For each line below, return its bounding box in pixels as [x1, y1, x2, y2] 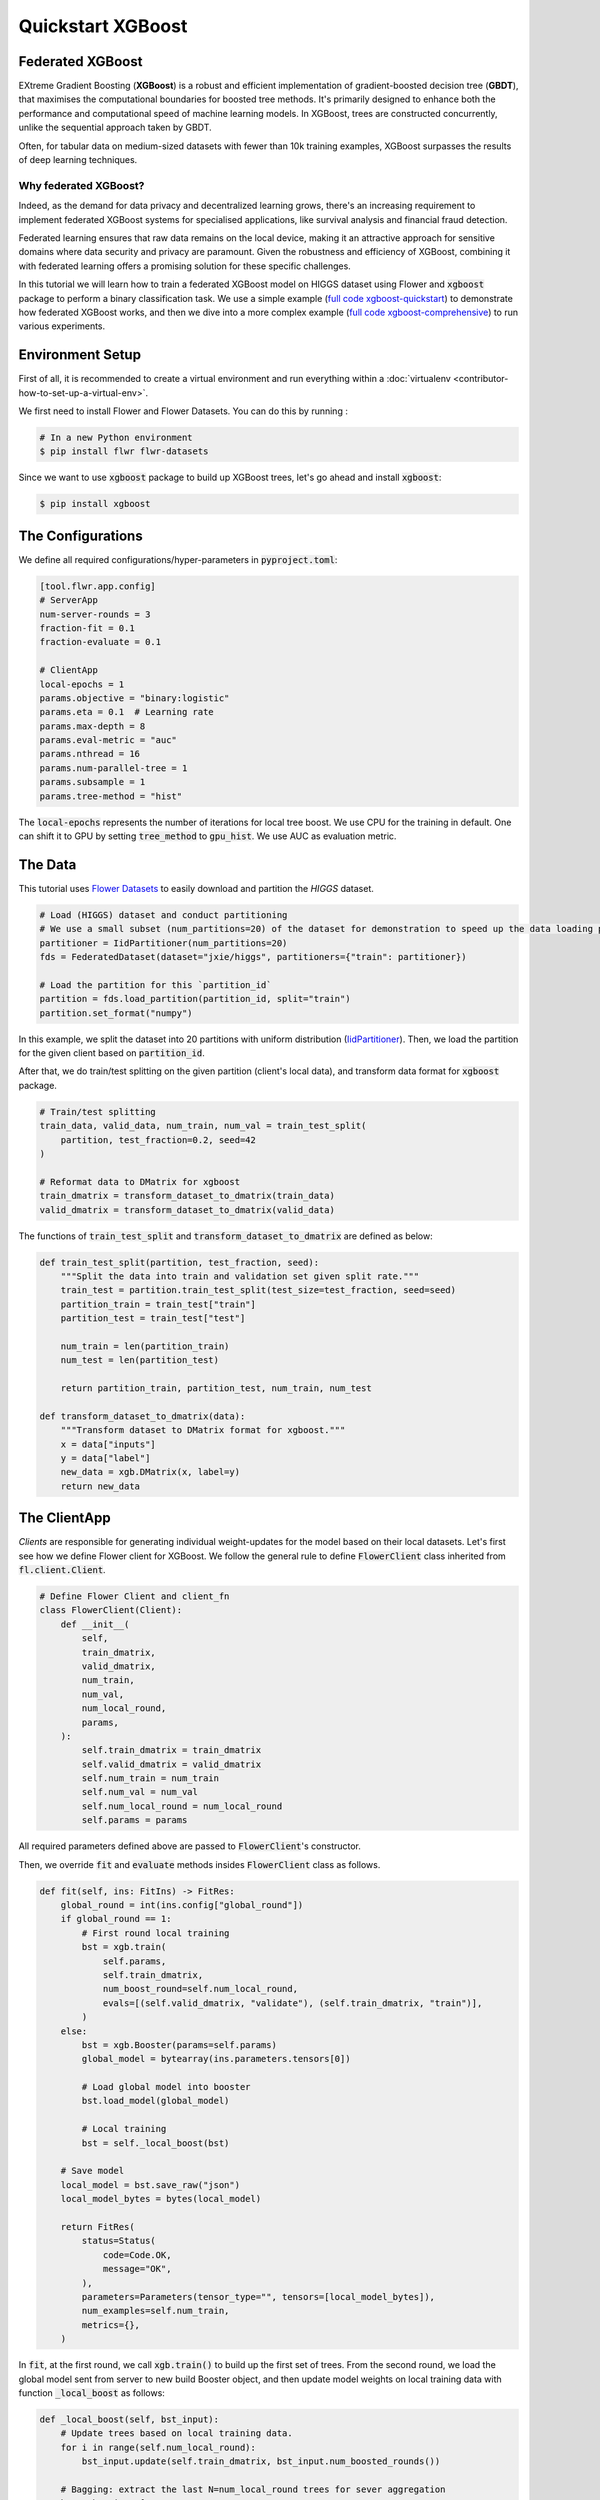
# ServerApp [39, 595, 99, 606]
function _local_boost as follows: [18, 2386, 165, 2399]
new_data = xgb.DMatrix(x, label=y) [60, 1466, 240, 1478]
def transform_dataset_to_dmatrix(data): [39, 1410, 246, 1422]
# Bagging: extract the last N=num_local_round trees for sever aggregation [60, 2483, 446, 2495]
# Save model [60, 2165, 125, 2177]
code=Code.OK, [102, 2249, 172, 2260]
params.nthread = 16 [39, 748, 140, 760]
